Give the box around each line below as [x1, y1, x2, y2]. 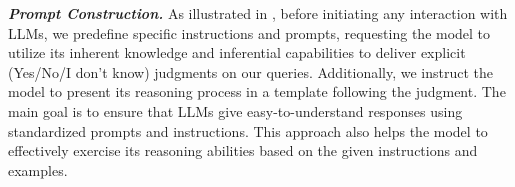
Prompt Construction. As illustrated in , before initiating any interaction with [8, 3, 508, 23]
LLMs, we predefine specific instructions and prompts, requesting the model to [8, 22, 491, 43]
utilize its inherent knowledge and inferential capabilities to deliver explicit [8, 42, 466, 63]
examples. [8, 159, 68, 180]
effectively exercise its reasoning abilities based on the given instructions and [8, 140, 478, 161]
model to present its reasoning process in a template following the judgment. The [8, 81, 506, 102]
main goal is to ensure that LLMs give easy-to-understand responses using [8, 100, 463, 121]
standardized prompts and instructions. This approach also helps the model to [8, 120, 488, 141]
